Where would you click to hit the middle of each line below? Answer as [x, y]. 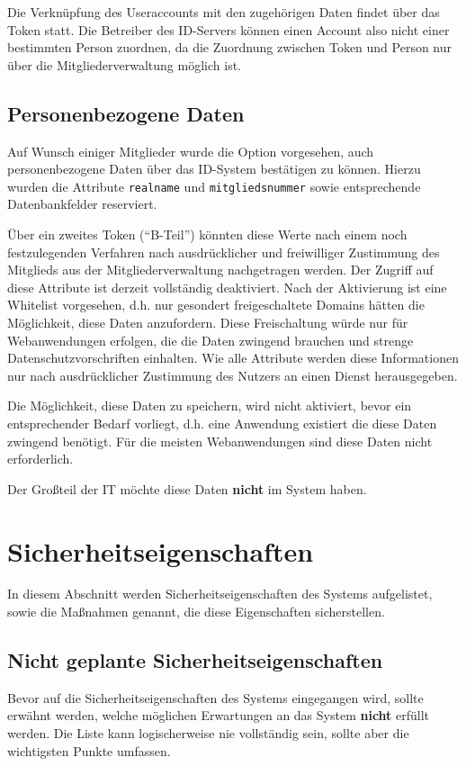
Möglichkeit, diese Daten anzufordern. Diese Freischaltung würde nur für [208, 322]
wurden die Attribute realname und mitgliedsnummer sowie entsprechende [214, 186]
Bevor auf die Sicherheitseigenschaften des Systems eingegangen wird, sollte [215, 697]
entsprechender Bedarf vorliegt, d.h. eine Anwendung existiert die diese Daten [222, 423]
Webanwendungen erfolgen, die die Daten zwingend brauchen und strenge [211, 340]
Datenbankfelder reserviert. [82, 204]
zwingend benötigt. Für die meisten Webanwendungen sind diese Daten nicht [220, 441]
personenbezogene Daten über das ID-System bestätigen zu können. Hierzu [214, 169]
